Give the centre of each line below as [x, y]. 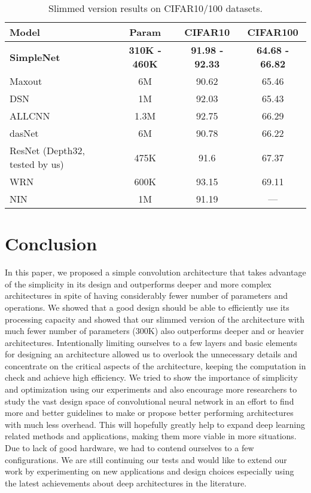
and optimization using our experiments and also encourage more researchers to [151, 389]
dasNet [24, 133]
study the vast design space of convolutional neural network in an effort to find [150, 401]
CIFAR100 [273, 32]
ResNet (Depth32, [47, 150]
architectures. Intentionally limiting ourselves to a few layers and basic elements [151, 342]
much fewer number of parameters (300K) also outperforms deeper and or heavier [155, 331]
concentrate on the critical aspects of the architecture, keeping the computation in [155, 365]
